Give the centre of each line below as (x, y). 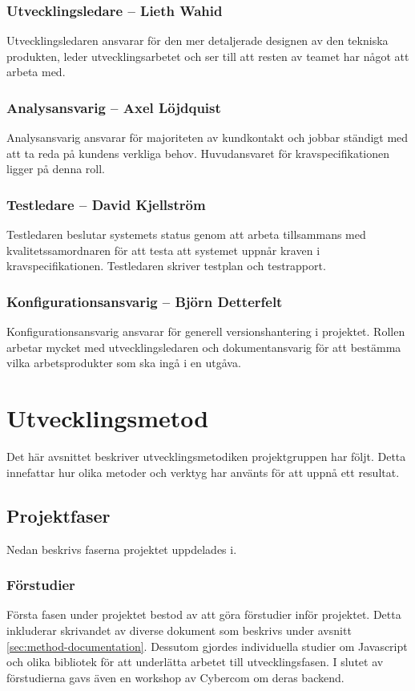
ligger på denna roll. (56, 169)
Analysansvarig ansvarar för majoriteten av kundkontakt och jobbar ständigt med (207, 137)
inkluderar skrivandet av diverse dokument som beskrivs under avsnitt (179, 630)
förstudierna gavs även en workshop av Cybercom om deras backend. (175, 677)
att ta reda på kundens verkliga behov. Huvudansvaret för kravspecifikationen (198, 153)
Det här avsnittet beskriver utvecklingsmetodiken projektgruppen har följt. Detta (206, 457)
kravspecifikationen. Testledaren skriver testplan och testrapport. (166, 266)
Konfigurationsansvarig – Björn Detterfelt (145, 301)
